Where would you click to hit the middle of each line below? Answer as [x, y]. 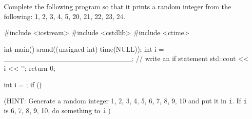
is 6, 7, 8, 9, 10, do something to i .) [57, 110]
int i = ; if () [23, 84]
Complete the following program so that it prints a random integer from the [117, 6]
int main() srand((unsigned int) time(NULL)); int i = [84, 49]
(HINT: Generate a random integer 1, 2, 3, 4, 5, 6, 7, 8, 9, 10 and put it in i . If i [126, 101]
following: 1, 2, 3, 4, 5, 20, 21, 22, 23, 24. [65, 16]
